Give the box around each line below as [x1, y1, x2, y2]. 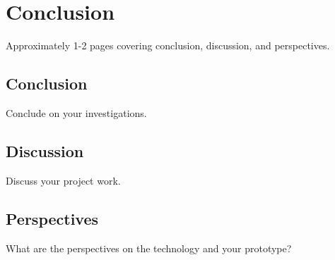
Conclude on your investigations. [6, 105, 147, 120]
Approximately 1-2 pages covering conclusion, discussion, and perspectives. [6, 38, 330, 53]
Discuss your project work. [6, 173, 121, 187]
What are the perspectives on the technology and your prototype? [6, 240, 292, 255]
